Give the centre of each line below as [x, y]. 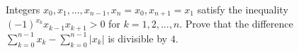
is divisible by [137, 38]
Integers [23, 9]
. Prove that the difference [236, 24]
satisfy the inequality [243, 9]
